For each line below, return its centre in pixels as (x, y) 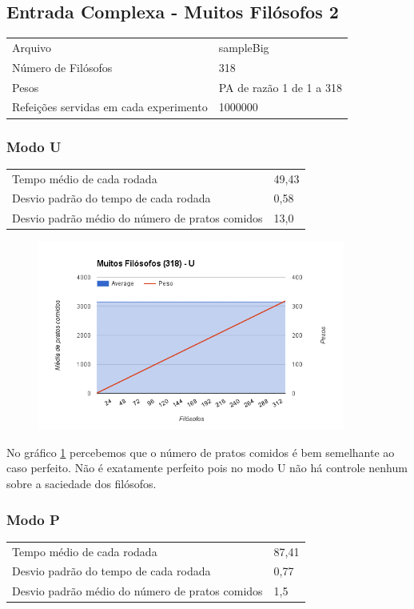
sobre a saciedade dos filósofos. (82, 484)
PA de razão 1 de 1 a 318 (280, 87)
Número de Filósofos (62, 67)
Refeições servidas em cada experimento (110, 107)
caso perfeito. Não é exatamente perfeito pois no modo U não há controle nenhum (207, 468)
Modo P (33, 519)
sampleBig (244, 47)
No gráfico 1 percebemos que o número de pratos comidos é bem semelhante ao (201, 452)
